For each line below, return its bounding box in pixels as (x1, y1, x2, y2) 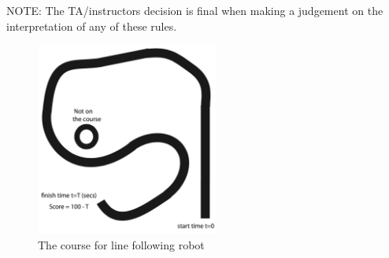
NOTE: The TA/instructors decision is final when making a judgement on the (6, 2, 383, 18)
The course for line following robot (38, 236, 205, 252)
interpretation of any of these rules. (6, 17, 177, 34)
